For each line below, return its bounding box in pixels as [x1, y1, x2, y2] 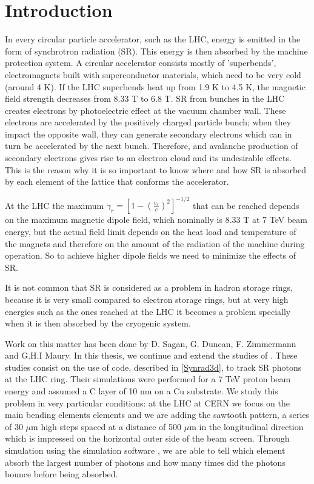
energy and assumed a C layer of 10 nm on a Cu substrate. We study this [5, 385, 278, 397]
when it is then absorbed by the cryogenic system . [5, 317, 191, 330]
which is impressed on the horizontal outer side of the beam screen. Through [5, 432, 290, 445]
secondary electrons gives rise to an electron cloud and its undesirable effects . [5, 151, 292, 164]
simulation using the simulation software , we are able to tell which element [5, 444, 286, 457]
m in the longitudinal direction [189, 420, 304, 433]
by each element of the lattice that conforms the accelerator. [5, 175, 229, 188]
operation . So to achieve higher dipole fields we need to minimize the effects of [5, 249, 296, 262]
